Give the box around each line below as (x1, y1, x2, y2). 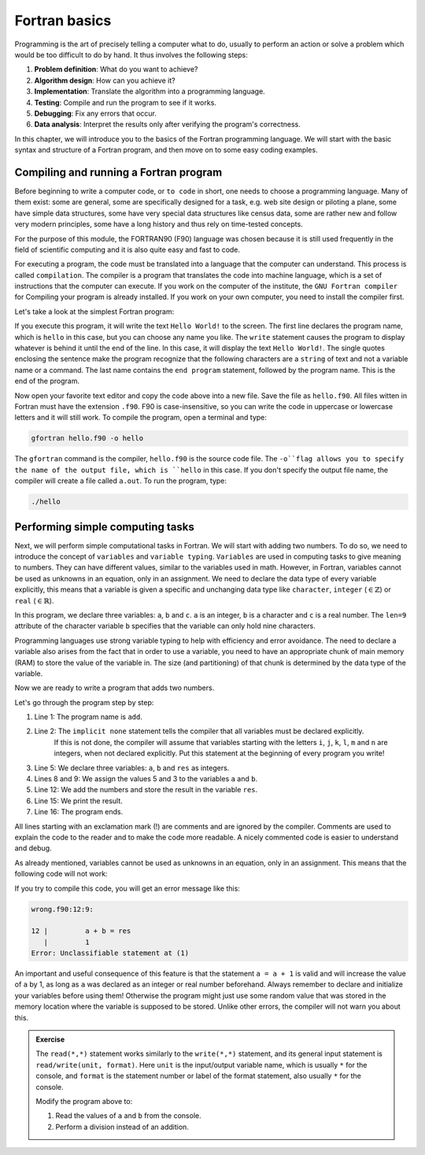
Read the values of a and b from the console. (55, 1111, 201, 1120)
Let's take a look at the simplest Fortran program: (14, 307, 175, 316)
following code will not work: (14, 869, 108, 879)
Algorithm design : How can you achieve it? (34, 76, 176, 85)
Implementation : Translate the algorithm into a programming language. (34, 87, 265, 96)
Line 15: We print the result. (34, 795, 124, 806)
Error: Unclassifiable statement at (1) (31, 949, 189, 958)
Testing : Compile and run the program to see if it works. (34, 98, 216, 107)
